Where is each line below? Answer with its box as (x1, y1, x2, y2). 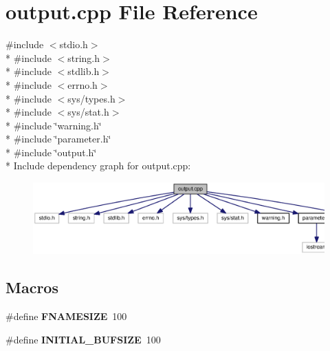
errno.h (67, 77, 98, 92)
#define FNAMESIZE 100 (5, 309, 127, 323)
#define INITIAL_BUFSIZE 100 (5, 332, 161, 346)
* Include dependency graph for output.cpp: (5, 158, 191, 173)
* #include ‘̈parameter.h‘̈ (5, 131, 111, 146)
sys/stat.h (67, 105, 109, 119)
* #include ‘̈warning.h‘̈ (5, 118, 102, 132)
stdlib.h (67, 64, 100, 78)
